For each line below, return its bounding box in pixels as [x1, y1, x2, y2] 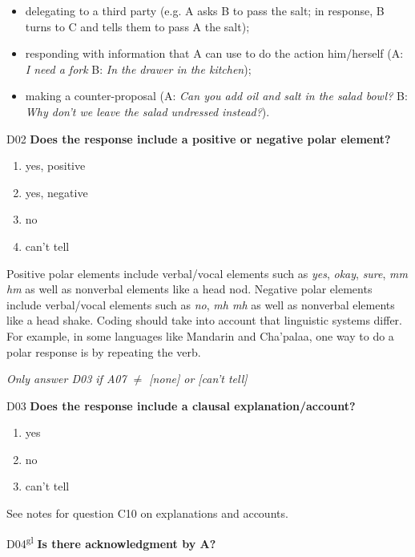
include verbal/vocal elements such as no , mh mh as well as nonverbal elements [6, 296, 395, 313]
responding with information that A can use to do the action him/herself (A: [25, 45, 404, 62]
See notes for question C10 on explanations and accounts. [6, 505, 288, 522]
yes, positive [25, 157, 86, 174]
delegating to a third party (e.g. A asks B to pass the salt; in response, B [25, 2, 385, 18]
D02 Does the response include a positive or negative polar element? [6, 130, 391, 147]
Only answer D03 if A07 [6, 370, 127, 387]
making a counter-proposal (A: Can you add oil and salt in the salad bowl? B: [25, 87, 408, 104]
